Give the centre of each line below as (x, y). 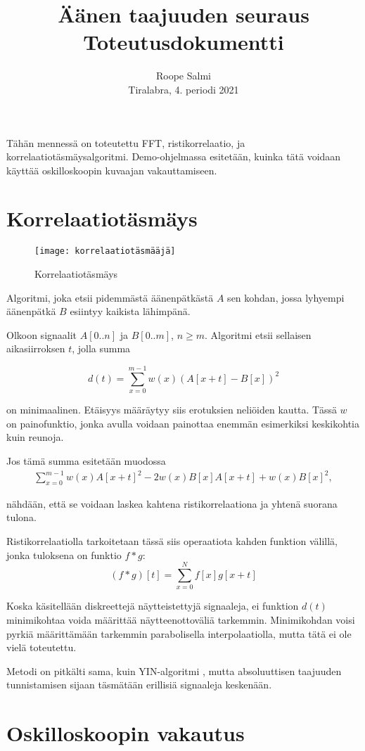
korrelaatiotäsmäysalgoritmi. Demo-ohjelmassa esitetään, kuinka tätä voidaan (174, 156)
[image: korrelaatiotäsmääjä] (105, 251)
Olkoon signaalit (42, 334)
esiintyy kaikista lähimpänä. (130, 311)
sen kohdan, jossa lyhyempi (286, 297)
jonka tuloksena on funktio (64, 554)
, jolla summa (101, 348)
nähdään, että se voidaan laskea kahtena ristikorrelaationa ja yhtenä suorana (172, 503)
